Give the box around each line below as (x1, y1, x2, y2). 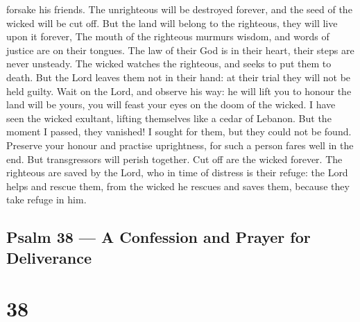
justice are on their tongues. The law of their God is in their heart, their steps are (6, 42, 354, 57)
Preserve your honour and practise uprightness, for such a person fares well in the (6, 137, 354, 152)
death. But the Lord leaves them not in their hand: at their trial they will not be (6, 69, 351, 84)
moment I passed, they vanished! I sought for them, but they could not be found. (6, 124, 352, 139)
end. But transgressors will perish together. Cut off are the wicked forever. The (6, 151, 343, 166)
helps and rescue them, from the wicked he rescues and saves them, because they (6, 178, 350, 193)
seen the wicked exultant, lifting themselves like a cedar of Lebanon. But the (6, 110, 332, 125)
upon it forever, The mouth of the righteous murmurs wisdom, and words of (6, 29, 329, 44)
